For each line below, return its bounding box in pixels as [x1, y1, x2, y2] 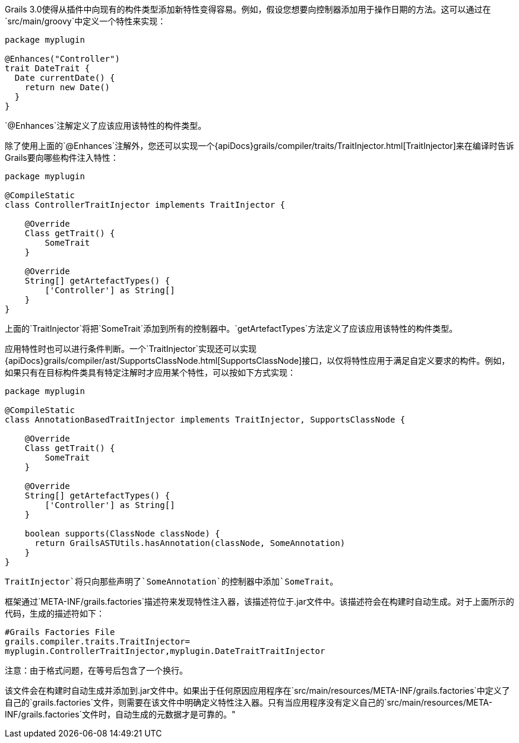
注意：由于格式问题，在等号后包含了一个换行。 [5, 665, 188, 675]
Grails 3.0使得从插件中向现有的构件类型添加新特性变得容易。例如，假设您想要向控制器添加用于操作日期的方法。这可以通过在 [5, 4, 491, 14]
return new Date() [24, 82, 110, 92]
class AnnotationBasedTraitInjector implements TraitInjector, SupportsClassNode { [5, 415, 406, 424]
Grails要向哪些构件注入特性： [5, 153, 119, 163]
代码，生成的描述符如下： [5, 608, 105, 618]
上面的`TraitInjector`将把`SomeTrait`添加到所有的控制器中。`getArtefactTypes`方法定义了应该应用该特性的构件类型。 [5, 323, 458, 334]
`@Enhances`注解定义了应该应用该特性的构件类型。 [5, 120, 207, 131]
